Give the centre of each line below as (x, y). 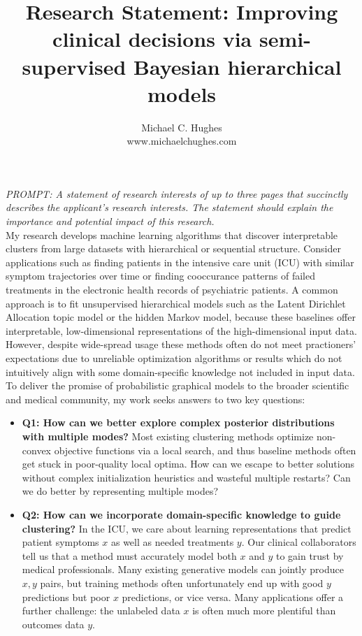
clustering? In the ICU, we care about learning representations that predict (187, 528)
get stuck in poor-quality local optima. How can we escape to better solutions (188, 464)
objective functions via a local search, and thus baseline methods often (205, 450)
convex (37, 450)
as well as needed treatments (172, 542)
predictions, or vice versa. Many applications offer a (233, 597)
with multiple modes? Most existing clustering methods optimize (168, 436)
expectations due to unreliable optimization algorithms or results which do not (174, 358)
